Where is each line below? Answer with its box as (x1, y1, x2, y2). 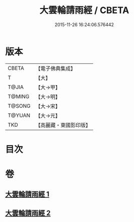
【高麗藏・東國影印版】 (35, 121, 91, 128)
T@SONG (8, 102, 31, 109)
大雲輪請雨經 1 (5, 190, 50, 199)
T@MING (8, 93, 30, 100)
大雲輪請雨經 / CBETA (39, 5, 129, 16)
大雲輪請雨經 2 (5, 208, 51, 217)
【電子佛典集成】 (35, 65, 76, 72)
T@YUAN (8, 112, 31, 119)
